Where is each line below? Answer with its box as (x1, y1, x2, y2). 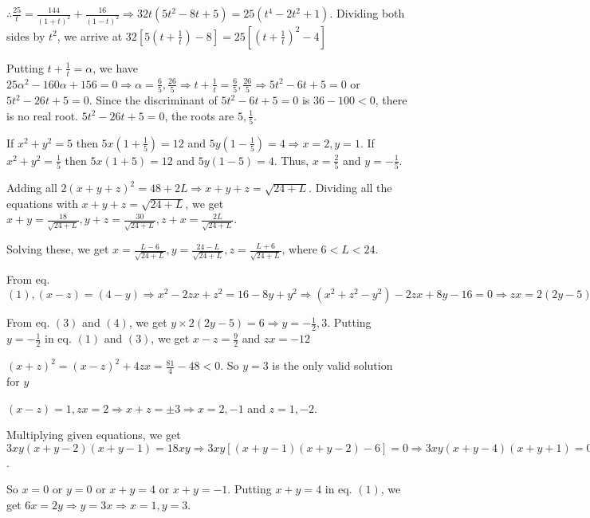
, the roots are (164, 107, 234, 124)
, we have (92, 59, 139, 76)
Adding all (6, 179, 57, 196)
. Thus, (273, 151, 309, 168)
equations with (6, 194, 78, 211)
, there (375, 92, 407, 108)
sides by (6, 27, 45, 44)
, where (281, 241, 317, 257)
